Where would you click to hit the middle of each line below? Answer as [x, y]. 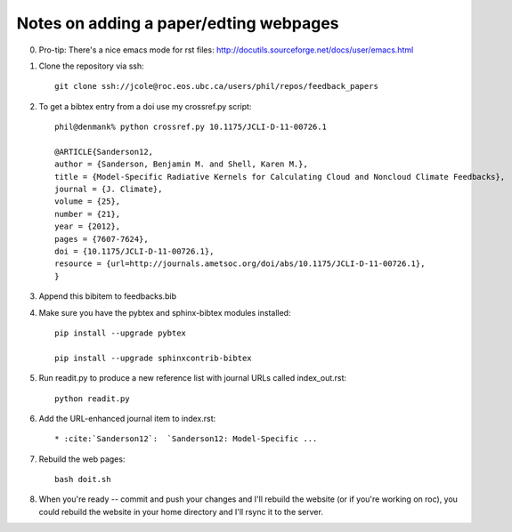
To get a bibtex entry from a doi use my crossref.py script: [145, 106]
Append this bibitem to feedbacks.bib [108, 296]
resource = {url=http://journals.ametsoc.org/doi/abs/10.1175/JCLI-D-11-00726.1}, [240, 264]
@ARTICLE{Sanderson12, [104, 152]
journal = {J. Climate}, [109, 189]
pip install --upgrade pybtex [121, 333]
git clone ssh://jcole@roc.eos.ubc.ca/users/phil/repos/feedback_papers [216, 86]
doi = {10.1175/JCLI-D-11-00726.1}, [134, 252]
